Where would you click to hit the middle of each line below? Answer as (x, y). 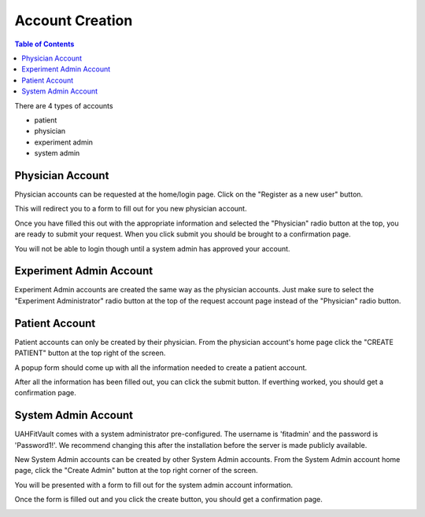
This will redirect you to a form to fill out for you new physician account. (131, 209)
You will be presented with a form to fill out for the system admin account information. (154, 485)
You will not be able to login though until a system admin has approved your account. (152, 248)
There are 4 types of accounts (64, 105)
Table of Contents (44, 44)
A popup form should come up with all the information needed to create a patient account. (161, 367)
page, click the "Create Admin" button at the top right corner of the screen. (137, 471)
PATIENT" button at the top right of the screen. (90, 353)
